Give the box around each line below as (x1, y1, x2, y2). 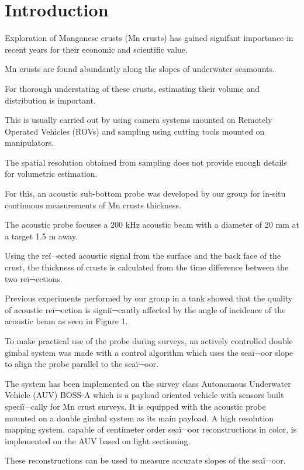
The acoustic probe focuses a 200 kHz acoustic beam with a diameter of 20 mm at (5, 218, 299, 231)
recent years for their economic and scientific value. (5, 43, 188, 55)
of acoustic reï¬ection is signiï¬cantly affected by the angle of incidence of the (5, 303, 286, 315)
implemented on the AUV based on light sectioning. (5, 434, 191, 447)
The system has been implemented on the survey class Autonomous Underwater (5, 377, 291, 389)
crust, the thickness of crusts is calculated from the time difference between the (5, 261, 289, 273)
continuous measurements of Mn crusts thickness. (5, 198, 181, 211)
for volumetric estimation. (5, 167, 98, 180)
